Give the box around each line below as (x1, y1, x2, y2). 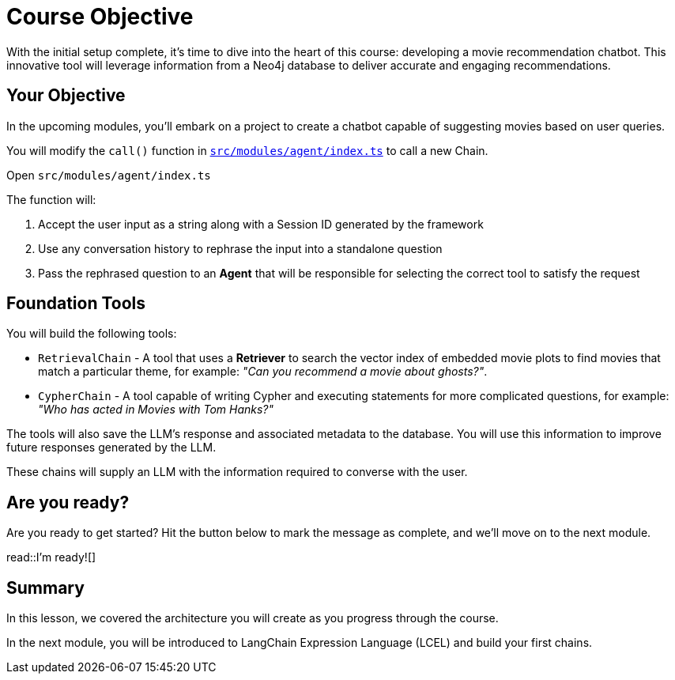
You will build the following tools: (6, 327, 177, 341)
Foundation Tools (6, 293, 146, 314)
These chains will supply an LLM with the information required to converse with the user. (6, 465, 468, 479)
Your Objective (6, 85, 126, 106)
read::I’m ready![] (6, 550, 96, 565)
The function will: (6, 192, 96, 206)
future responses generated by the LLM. (6, 440, 217, 455)
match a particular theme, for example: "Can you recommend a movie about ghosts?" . (38, 365, 488, 379)
